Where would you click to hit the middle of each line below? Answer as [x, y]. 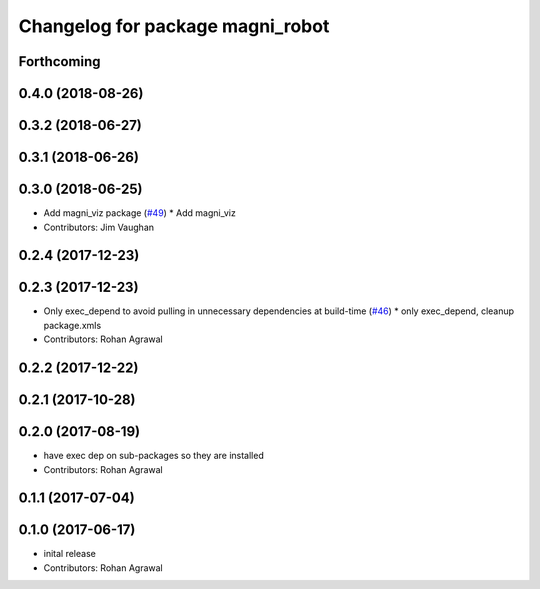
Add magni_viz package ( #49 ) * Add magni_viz [140, 213]
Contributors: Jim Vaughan [99, 227]
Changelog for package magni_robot [174, 26]
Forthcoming [59, 61]
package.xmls [72, 325]
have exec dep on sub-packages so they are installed [153, 456]
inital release [70, 554]
